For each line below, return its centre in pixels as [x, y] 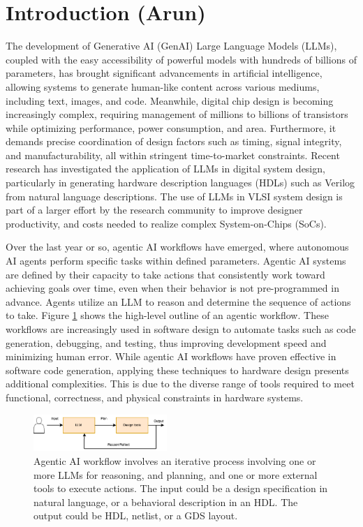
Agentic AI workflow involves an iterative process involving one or [175, 461]
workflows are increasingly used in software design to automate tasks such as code [181, 329]
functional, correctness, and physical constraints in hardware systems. [155, 397]
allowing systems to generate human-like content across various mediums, [163, 86]
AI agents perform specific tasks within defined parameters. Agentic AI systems [176, 261]
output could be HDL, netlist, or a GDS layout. [136, 515]
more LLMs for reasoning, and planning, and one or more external [176, 474]
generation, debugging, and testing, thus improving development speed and [166, 342]
